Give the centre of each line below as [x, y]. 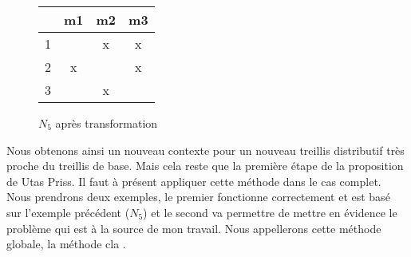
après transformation [107, 123]
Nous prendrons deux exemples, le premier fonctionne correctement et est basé [198, 197]
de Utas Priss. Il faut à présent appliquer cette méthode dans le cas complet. [194, 181]
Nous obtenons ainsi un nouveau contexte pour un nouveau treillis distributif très [205, 150]
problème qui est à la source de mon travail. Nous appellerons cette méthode [194, 228]
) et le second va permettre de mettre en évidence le [270, 212]
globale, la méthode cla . [66, 244]
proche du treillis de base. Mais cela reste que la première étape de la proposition [205, 166]
